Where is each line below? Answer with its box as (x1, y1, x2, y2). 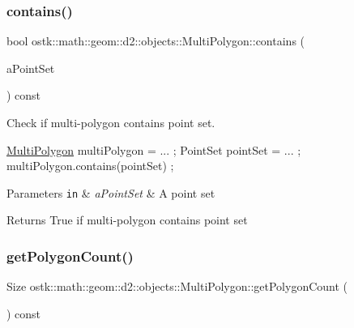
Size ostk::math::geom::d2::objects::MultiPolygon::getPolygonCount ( (6, 278, 348, 295)
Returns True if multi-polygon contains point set (6, 211, 248, 228)
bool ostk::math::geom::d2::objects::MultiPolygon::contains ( (6, 32, 305, 49)
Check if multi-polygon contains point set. (6, 114, 215, 130)
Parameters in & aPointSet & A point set (6, 184, 215, 201)
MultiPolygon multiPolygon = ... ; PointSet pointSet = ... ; (6, 141, 301, 158)
